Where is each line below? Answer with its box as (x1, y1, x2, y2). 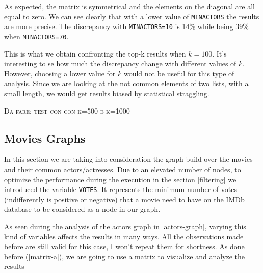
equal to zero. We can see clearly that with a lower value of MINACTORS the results (4, 11, 259, 21)
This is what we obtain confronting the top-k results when (4, 48, 186, 59)
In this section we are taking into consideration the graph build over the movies (4, 154, 253, 165)
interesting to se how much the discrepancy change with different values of (4, 58, 236, 69)
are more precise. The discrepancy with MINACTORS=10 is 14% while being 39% (4, 21, 249, 32)
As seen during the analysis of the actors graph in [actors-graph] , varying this (4, 221, 246, 231)
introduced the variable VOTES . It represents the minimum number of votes (4, 184, 237, 195)
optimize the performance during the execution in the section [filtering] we (4, 174, 236, 184)
